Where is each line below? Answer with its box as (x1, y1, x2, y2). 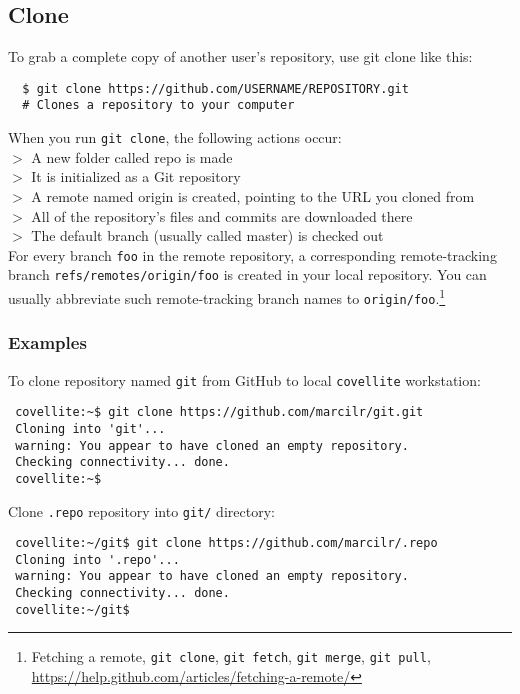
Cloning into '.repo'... (15, 552, 180, 567)
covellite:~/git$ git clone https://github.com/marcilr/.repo (15, 536, 438, 551)
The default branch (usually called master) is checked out (31, 225, 384, 246)
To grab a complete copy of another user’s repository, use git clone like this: (8, 46, 473, 67)
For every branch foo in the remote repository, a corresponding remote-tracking (8, 244, 497, 265)
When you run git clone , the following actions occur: (8, 127, 342, 148)
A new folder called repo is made (31, 146, 233, 167)
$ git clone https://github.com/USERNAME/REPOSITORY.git (22, 81, 409, 96)
